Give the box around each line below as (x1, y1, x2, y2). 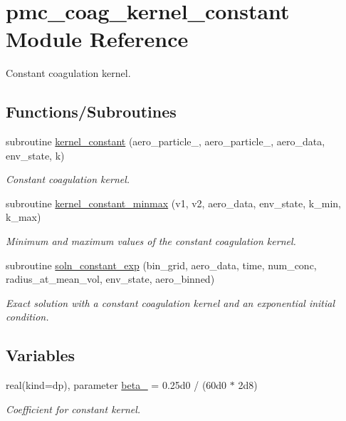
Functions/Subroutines (6, 100, 177, 123)
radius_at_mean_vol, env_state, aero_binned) (6, 271, 215, 286)
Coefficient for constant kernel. (6, 401, 141, 416)
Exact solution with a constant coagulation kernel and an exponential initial (6, 295, 335, 310)
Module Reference (6, 24, 189, 53)
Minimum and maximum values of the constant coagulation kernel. (6, 234, 296, 249)
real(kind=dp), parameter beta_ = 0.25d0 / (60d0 (6, 378, 227, 393)
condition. (6, 309, 49, 324)
